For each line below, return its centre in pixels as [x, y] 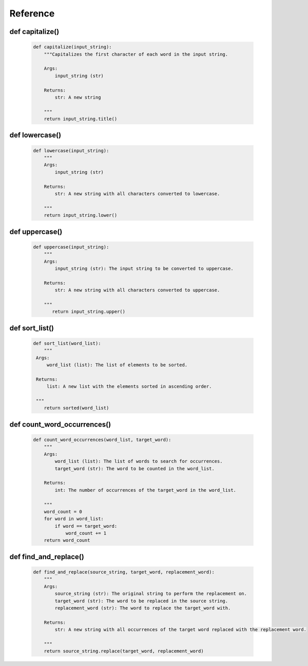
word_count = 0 [63, 512]
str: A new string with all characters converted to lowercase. [137, 193]
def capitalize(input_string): [73, 47]
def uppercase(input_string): [71, 247]
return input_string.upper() [89, 312]
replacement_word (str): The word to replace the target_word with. [143, 608]
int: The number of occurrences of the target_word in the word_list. [145, 490]
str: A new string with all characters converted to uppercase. [137, 290]
